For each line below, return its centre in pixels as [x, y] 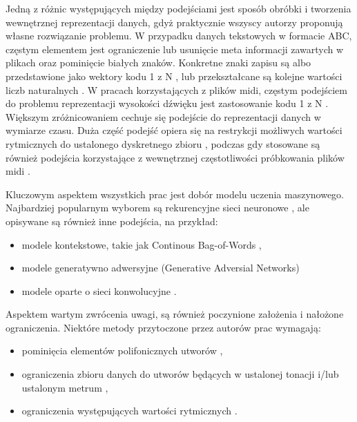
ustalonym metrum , [65, 387]
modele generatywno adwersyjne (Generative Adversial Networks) [161, 268]
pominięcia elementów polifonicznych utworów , [122, 351]
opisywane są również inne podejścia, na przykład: [112, 221]
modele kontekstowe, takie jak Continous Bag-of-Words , [142, 244]
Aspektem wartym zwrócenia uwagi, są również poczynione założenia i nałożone [175, 314]
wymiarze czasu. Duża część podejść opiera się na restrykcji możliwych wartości [174, 130]
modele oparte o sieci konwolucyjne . [99, 290]
